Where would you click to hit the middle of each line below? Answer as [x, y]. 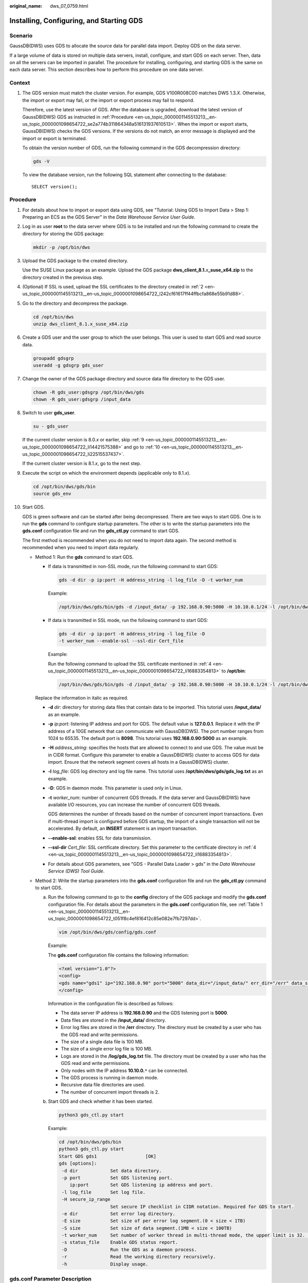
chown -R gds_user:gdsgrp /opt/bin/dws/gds [89, 392]
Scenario [21, 35]
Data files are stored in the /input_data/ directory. [113, 1020]
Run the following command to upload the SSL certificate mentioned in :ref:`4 [130, 664]
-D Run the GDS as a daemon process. [129, 1249]
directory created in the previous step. [63, 277]
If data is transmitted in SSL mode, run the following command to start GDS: [128, 620]
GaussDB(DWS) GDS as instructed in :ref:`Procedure [78, 117]
